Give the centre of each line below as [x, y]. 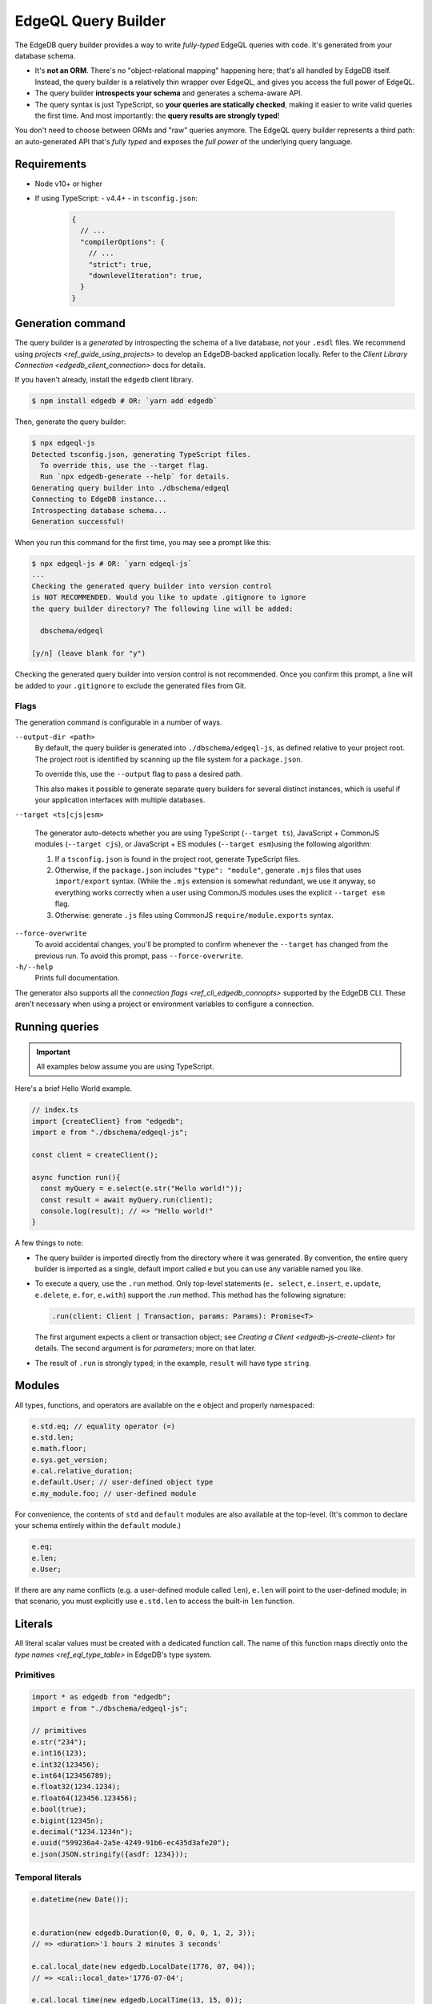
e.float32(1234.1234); [76, 1787]
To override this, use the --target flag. [125, 466]
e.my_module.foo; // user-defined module [114, 1493]
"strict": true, [120, 264]
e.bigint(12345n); [68, 1820]
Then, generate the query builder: [70, 422]
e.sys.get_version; [70, 1460]
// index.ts [55, 1110]
